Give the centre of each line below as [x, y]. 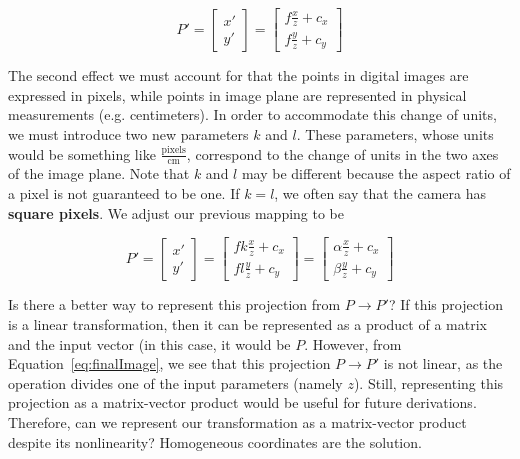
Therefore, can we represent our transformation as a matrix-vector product [237, 421]
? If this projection [445, 304]
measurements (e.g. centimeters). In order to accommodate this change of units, [252, 114]
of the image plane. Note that [99, 173]
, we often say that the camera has [380, 192]
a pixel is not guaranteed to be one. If [124, 192]
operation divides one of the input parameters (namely [175, 382]
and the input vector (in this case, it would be [149, 343]
